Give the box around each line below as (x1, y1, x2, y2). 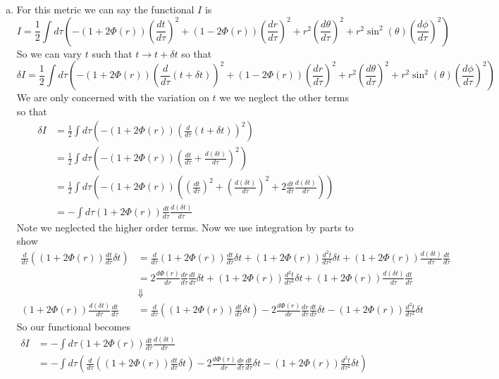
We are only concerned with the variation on (16, 90, 209, 105)
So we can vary (16, 46, 82, 60)
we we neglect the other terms (219, 90, 349, 105)
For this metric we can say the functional (16, 2, 195, 16)
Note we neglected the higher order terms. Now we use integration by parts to (16, 219, 354, 234)
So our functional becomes (16, 319, 130, 334)
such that (92, 46, 133, 60)
